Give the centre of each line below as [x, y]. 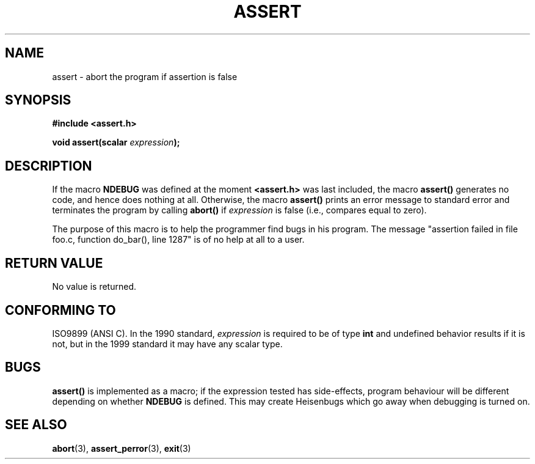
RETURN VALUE [54, 263]
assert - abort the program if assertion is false [145, 76]
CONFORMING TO [60, 310]
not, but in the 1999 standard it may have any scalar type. [167, 344]
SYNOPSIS [38, 100]
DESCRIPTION [49, 166]
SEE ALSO [36, 425]
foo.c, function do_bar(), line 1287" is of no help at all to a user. [178, 240]
